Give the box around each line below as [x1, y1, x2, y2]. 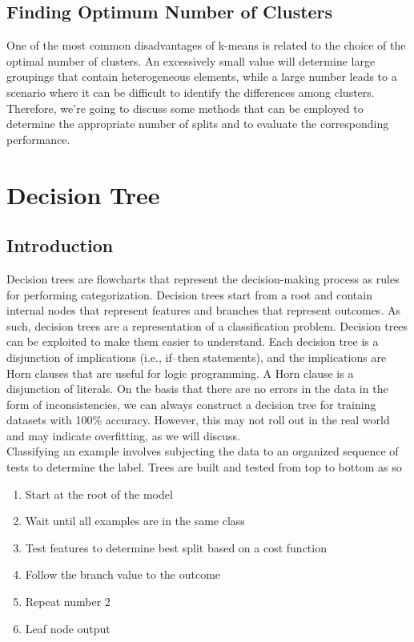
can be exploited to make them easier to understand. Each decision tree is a [6, 333, 379, 350]
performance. [6, 130, 70, 147]
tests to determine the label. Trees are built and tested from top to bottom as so [6, 459, 402, 475]
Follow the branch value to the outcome [25, 566, 221, 583]
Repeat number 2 [25, 593, 111, 610]
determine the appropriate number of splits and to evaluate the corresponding [6, 115, 389, 132]
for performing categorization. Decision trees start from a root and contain [6, 286, 372, 303]
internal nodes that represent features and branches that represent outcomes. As [6, 302, 400, 319]
